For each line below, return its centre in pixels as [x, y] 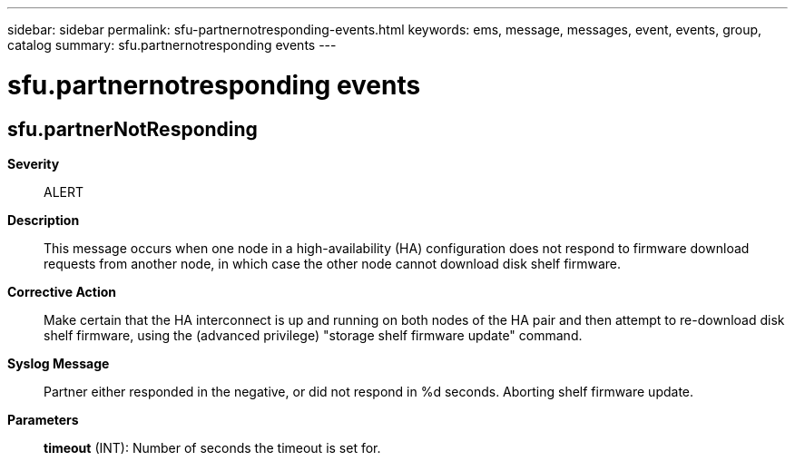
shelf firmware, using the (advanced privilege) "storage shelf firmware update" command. [313, 335]
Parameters [43, 419]
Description [44, 220]
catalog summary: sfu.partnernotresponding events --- [172, 45]
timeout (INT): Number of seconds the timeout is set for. [212, 447]
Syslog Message [59, 363]
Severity [34, 163]
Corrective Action [62, 291]
